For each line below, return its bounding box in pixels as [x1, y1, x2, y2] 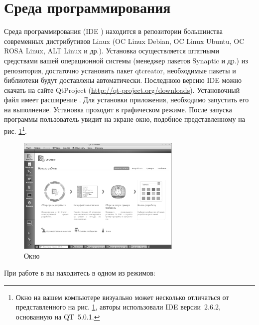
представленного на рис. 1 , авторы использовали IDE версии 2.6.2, [15, 302, 221, 312]
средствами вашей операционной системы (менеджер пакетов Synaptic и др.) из [4, 55, 248, 65]
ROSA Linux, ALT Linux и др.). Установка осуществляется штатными [4, 45, 219, 56]
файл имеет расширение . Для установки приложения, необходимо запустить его [4, 94, 249, 105]
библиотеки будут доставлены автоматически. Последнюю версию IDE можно [4, 75, 242, 85]
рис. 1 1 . [4, 124, 27, 136]
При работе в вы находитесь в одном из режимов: [4, 267, 155, 278]
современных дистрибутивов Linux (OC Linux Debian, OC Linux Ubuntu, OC [4, 35, 245, 46]
